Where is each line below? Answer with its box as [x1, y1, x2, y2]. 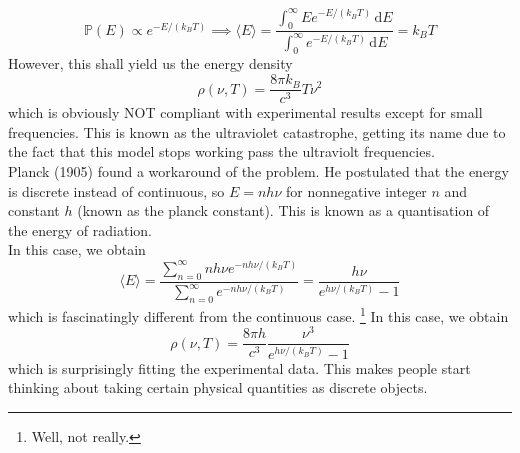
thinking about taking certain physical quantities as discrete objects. [8, 377, 428, 398]
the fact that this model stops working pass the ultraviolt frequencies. [8, 141, 435, 162]
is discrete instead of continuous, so [8, 180, 225, 201]
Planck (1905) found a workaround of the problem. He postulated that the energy [8, 160, 509, 181]
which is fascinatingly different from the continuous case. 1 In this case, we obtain [8, 302, 509, 326]
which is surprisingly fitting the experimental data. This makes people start [8, 357, 471, 378]
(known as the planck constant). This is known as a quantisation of [77, 200, 490, 221]
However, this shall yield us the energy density [8, 53, 293, 74]
